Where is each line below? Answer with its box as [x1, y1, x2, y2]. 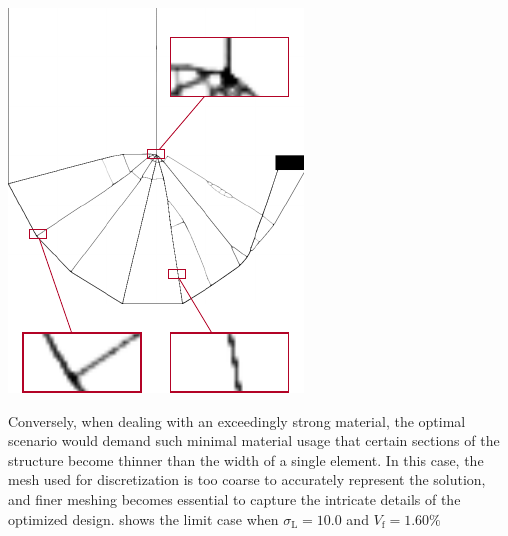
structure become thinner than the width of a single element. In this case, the [8, 449, 484, 470]
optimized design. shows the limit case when [8, 508, 279, 529]
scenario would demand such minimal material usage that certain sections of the [8, 430, 500, 451]
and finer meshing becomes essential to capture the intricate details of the [8, 488, 461, 509]
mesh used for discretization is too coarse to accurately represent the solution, [8, 469, 486, 490]
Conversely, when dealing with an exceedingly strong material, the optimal [8, 410, 466, 431]
